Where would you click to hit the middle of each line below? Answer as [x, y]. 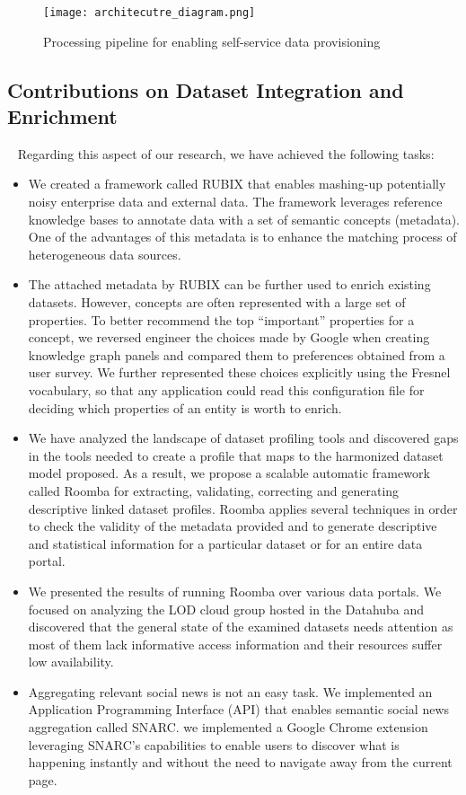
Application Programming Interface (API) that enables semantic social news [239, 709]
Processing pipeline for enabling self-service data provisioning [212, 41]
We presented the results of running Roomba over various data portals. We [235, 591]
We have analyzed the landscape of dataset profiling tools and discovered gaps [243, 438]
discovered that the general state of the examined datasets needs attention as [241, 627]
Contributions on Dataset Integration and [206, 89]
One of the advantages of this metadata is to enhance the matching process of [242, 237]
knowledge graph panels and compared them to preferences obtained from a [237, 354]
